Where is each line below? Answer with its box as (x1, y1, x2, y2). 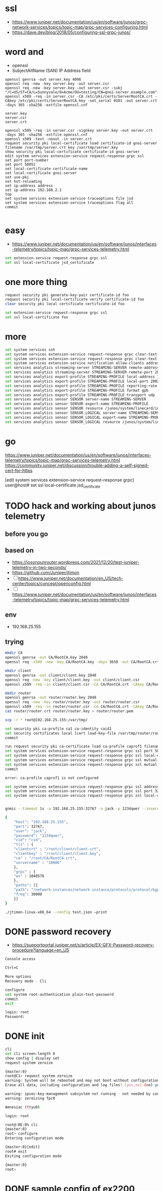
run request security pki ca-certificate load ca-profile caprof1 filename (5, 744, 162, 749)
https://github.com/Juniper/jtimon (12, 570, 80, 575)
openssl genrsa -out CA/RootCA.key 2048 (5, 655, 88, 660)
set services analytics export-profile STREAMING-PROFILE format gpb (5, 388, 149, 393)
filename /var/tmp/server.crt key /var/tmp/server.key (5, 145, 118, 150)
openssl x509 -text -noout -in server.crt (5, 137, 92, 141)
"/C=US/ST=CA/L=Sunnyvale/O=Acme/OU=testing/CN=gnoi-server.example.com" (5, 89, 158, 95)
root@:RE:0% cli (5, 1122, 38, 1127)
